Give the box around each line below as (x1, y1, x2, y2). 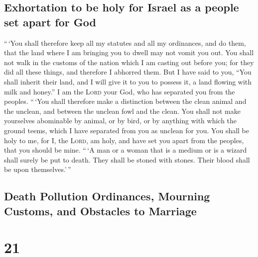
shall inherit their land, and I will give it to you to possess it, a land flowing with (4, 76, 252, 86)
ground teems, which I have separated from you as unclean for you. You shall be (4, 125, 250, 135)
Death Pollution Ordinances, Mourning (4, 188, 210, 204)
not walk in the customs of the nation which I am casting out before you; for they (4, 57, 254, 67)
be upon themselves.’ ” (4, 164, 71, 174)
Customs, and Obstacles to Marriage (4, 203, 197, 218)
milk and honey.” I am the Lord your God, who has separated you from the (4, 86, 235, 96)
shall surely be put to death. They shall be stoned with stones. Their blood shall (4, 154, 250, 165)
